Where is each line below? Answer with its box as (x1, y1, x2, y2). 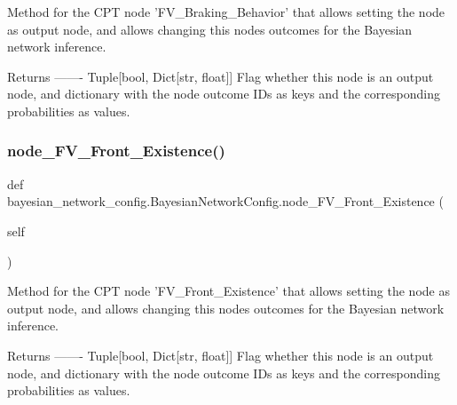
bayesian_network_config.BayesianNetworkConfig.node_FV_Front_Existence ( (7, 192, 444, 210)
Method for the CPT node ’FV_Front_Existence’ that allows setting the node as (7, 282, 450, 300)
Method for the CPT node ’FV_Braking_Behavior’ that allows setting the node (7, 3, 445, 20)
